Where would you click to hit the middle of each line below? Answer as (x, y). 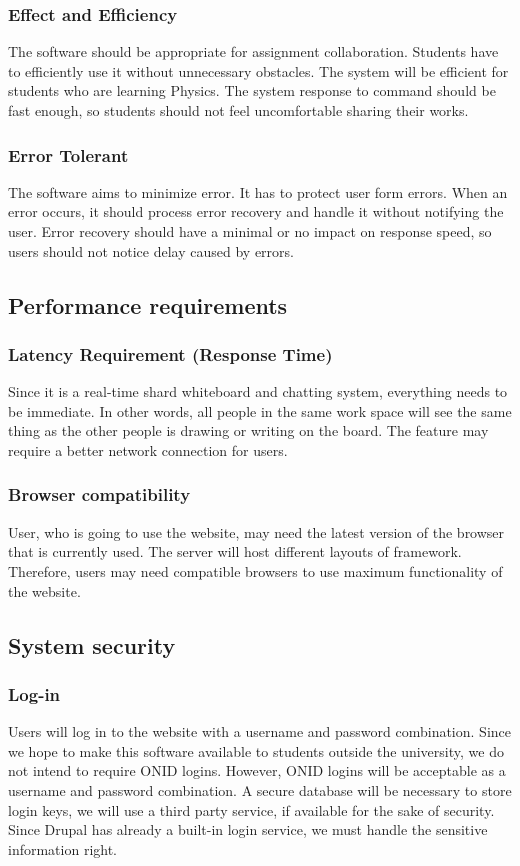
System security (92, 644)
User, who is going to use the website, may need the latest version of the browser (256, 531)
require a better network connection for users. (148, 449)
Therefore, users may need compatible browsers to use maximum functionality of (255, 570)
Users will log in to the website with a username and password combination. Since (259, 731)
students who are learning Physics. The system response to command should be (252, 90)
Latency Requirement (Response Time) (170, 353)
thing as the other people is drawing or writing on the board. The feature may (248, 430)
